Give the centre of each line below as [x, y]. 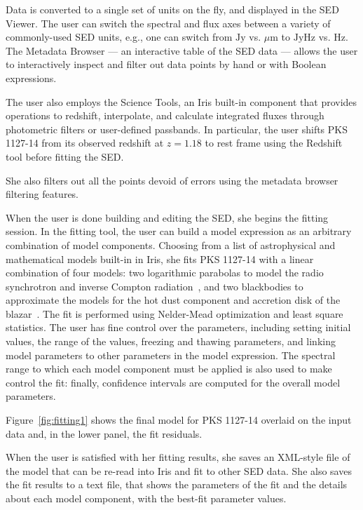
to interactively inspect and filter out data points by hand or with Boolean [166, 64]
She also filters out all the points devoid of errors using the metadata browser [172, 180]
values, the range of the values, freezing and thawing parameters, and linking [171, 341]
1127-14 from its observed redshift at [85, 143]
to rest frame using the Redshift [274, 143]
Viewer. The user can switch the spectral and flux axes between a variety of [168, 23]
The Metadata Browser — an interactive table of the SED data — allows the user [182, 50]
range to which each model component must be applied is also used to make [169, 369]
